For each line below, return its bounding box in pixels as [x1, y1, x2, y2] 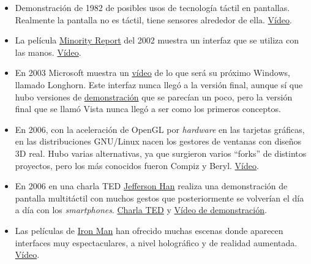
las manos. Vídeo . [15, 45, 81, 58]
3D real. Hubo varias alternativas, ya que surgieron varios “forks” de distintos [15, 146, 307, 159]
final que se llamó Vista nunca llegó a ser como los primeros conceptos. [15, 102, 281, 115]
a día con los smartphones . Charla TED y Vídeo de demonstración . [15, 203, 267, 216]
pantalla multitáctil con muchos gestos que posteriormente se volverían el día [15, 191, 304, 204]
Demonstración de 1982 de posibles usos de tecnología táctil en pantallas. [15, 1, 290, 13]
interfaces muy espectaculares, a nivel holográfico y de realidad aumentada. [15, 236, 298, 249]
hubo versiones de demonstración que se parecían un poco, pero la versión [15, 90, 293, 103]
